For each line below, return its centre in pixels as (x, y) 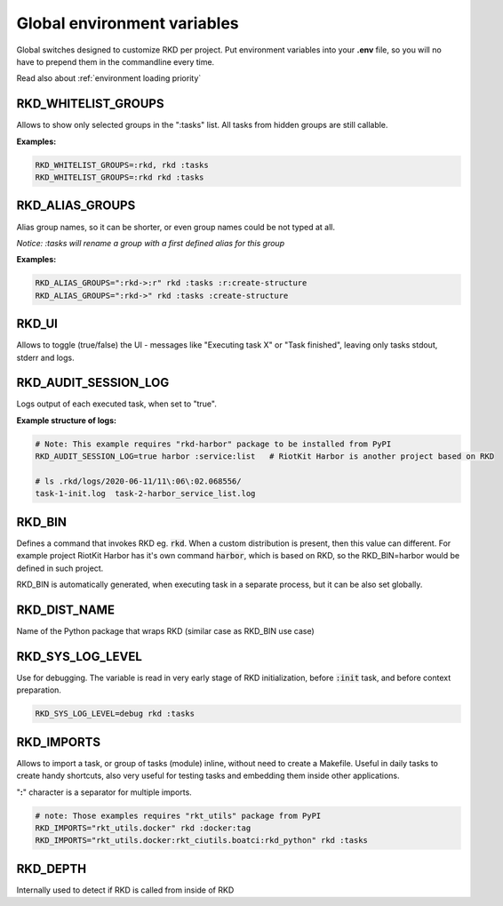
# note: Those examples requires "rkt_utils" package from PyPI (178, 815)
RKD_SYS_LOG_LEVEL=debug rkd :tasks (115, 714)
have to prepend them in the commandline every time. (116, 61)
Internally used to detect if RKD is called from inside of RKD (125, 890)
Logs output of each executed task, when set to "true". (116, 404)
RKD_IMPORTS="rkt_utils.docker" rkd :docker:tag (143, 828)
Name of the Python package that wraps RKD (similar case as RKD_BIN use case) (165, 630)
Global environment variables (128, 23)
